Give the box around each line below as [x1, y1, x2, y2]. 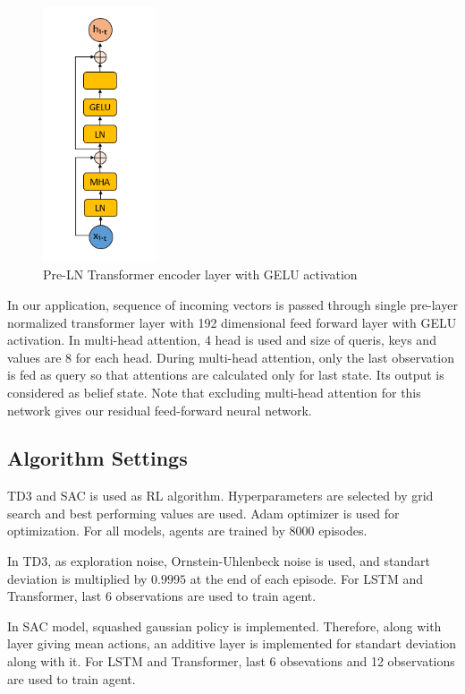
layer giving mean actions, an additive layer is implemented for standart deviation [7, 634, 457, 653]
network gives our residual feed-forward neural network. [7, 400, 312, 419]
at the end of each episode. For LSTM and [190, 569, 423, 587]
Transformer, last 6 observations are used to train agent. [7, 587, 317, 605]
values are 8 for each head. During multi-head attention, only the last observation [7, 347, 454, 366]
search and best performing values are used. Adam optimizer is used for [7, 503, 400, 522]
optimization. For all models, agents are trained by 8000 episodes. [7, 521, 368, 540]
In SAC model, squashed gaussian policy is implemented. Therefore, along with [7, 616, 442, 635]
